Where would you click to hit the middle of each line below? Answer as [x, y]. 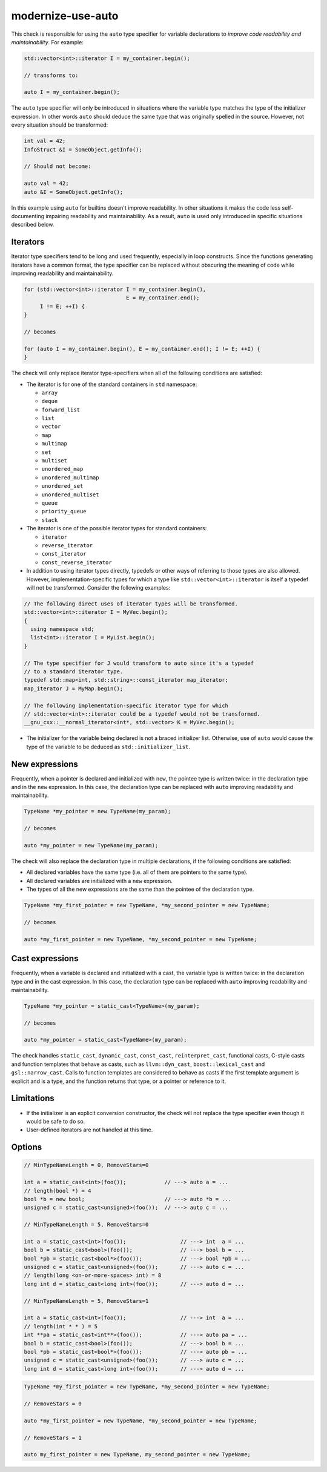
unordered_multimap [70, 478]
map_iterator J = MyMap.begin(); [74, 688]
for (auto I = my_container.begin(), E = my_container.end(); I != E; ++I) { [142, 349]
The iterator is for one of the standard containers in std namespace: [112, 384]
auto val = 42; [46, 184]
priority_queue [64, 511]
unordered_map [62, 469]
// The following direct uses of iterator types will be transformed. [131, 604]
